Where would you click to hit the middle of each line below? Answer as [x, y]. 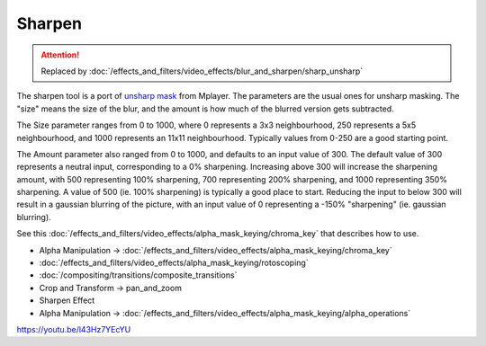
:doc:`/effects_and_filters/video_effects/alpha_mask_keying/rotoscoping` [174, 263]
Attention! [60, 55]
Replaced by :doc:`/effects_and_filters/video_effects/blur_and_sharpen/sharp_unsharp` [202, 71]
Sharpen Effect [67, 300]
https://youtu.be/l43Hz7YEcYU [74, 329]
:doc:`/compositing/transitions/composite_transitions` [138, 275]
